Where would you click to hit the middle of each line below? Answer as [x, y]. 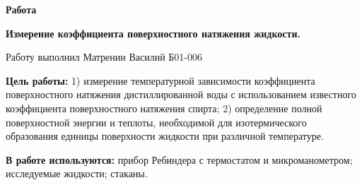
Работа [21, 9]
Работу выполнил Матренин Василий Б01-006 [104, 57]
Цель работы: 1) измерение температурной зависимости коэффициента [160, 80]
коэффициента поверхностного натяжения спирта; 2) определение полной [164, 108]
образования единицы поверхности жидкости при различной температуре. [165, 136]
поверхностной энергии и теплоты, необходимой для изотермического [156, 122]
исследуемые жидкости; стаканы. [77, 173]
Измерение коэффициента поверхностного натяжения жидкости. [153, 33]
